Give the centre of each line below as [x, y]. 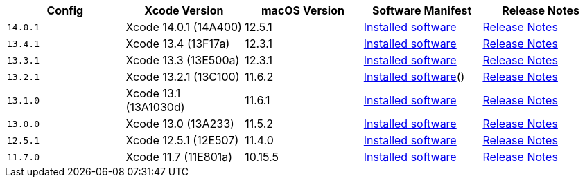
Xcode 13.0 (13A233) [180, 124]
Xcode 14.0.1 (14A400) [184, 27]
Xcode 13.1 [153, 93]
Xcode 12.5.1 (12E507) [182, 140]
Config [65, 10]
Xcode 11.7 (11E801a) [179, 157]
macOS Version [303, 10]
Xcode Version [184, 10]
